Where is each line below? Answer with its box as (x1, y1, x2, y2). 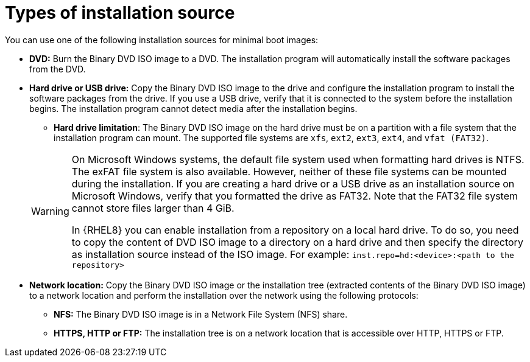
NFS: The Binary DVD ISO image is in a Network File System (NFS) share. (54, 308, 348, 319)
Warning (31, 205, 69, 218)
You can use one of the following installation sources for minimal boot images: (5, 34, 319, 45)
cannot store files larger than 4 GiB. (71, 201, 235, 214)
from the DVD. (29, 63, 86, 74)
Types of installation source (5, 2, 235, 23)
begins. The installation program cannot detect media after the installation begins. (29, 103, 358, 114)
